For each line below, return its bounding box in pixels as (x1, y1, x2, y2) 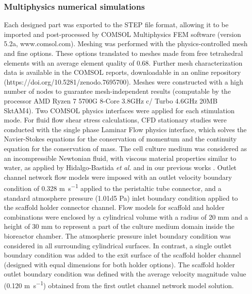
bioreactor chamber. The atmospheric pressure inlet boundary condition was (4, 230, 231, 241)
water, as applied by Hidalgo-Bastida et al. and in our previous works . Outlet (4, 162, 237, 173)
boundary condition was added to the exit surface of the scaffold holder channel (4, 250, 241, 260)
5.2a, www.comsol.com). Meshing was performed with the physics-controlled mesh (4, 38, 248, 49)
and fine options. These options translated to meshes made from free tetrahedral (4, 48, 243, 58)
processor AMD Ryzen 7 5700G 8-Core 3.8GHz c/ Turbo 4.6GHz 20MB (4, 95, 218, 105)
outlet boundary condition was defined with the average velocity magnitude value (4, 269, 246, 279)
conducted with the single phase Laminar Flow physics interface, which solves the (4, 124, 247, 134)
